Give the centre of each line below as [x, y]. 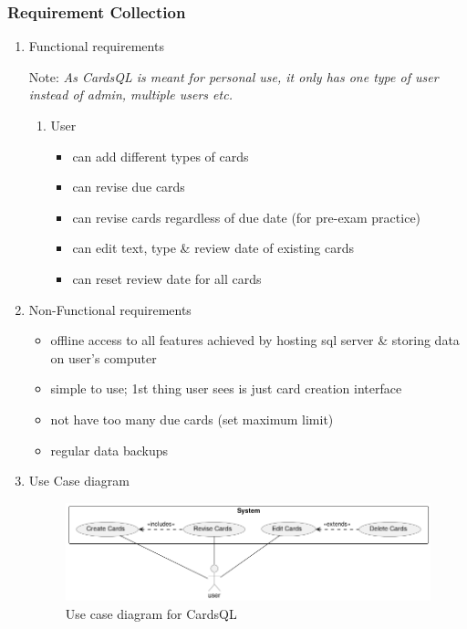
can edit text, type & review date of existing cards [213, 248]
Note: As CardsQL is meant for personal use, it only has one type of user [233, 76]
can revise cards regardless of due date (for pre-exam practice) [247, 217]
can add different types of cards [161, 156]
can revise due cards [129, 187]
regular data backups [109, 450]
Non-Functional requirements [110, 309]
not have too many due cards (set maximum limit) [192, 419]
